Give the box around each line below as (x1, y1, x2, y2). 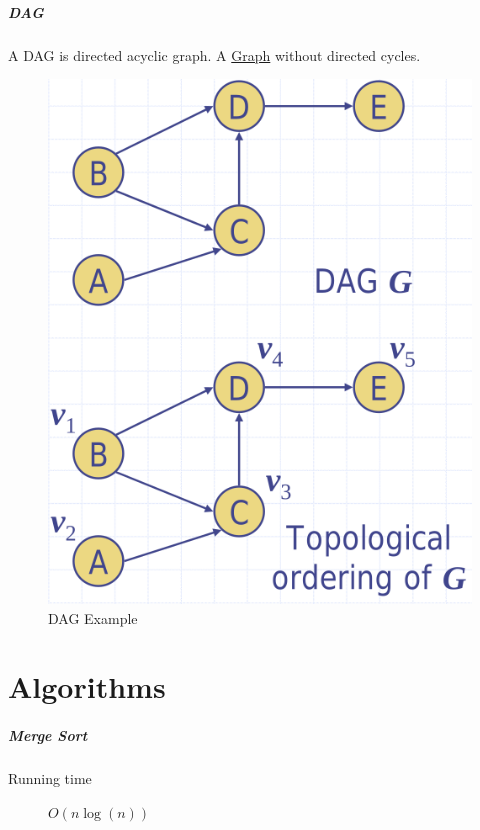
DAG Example (48, 607, 138, 628)
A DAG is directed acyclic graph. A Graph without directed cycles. (8, 44, 421, 65)
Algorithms (8, 666, 166, 707)
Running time (8, 768, 92, 789)
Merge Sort (8, 725, 88, 746)
